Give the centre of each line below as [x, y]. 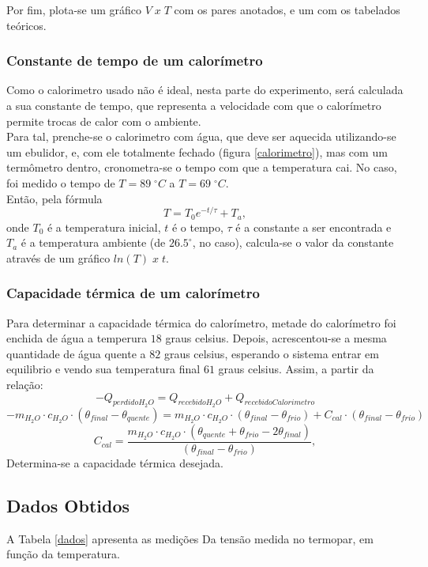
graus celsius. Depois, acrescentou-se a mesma [276, 338]
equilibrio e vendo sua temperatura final [103, 369]
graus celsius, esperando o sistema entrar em [271, 353]
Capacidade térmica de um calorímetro [133, 293]
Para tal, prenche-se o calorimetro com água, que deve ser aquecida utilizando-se [201, 136]
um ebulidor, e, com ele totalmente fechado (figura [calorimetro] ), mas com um [197, 151]
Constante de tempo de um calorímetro [135, 60]
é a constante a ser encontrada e [313, 227]
